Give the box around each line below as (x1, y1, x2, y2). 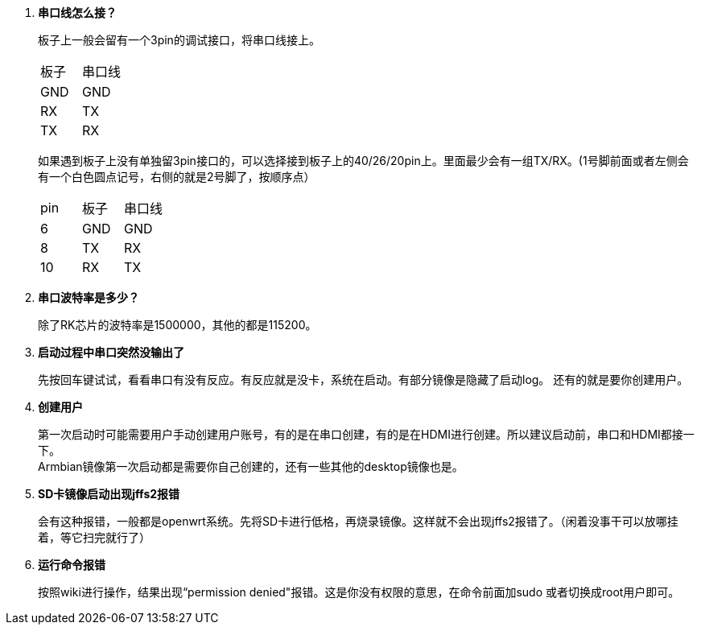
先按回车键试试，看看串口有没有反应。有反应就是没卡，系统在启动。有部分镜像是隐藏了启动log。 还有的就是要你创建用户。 (38, 373, 689, 386)
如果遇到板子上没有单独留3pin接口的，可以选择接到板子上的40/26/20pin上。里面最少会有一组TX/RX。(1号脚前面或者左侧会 (38, 154, 689, 167)
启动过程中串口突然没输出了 (38, 345, 184, 359)
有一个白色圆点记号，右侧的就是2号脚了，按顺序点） (38, 170, 315, 184)
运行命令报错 (38, 558, 105, 571)
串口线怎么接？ (38, 6, 117, 19)
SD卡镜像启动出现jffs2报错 (38, 487, 180, 501)
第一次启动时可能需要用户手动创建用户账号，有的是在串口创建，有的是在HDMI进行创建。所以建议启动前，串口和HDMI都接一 (38, 427, 695, 441)
